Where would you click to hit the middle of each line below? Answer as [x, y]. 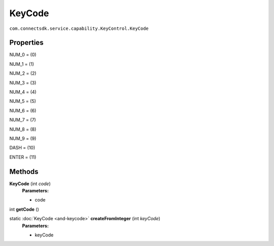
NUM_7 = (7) [23, 120]
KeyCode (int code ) [30, 183]
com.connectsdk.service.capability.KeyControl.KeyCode [79, 28]
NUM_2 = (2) [23, 73]
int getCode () [24, 209]
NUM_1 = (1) [22, 64]
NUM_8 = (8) [23, 129]
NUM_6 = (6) [23, 110]
